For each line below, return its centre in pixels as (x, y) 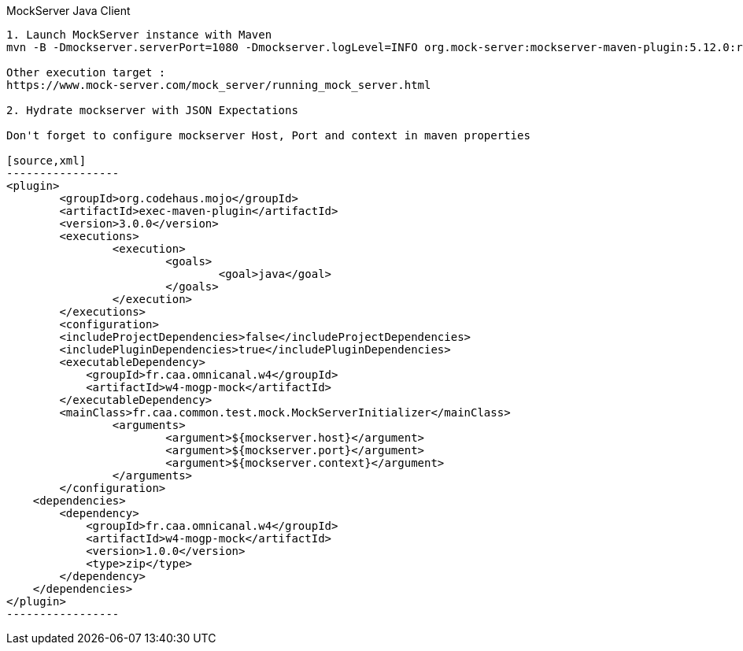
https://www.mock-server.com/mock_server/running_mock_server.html (219, 85)
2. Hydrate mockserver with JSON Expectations (152, 110)
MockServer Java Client (68, 11)
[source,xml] (46, 161)
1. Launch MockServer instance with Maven (139, 35)
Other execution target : (86, 72)
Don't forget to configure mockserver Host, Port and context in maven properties (268, 135)
